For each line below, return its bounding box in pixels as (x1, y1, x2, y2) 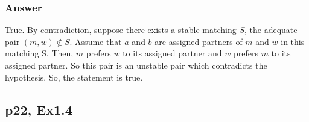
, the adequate (244, 23, 298, 36)
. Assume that (69, 35, 122, 47)
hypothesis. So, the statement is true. (5, 70, 143, 83)
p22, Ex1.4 (5, 100, 72, 118)
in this (281, 35, 305, 47)
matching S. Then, (5, 47, 74, 59)
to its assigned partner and (123, 47, 222, 59)
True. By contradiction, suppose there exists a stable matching (5, 23, 237, 36)
